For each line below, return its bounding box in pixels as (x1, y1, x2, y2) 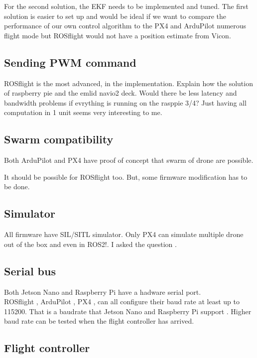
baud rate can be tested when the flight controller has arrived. (4, 316, 194, 326)
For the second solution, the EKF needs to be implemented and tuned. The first (4, 1, 249, 11)
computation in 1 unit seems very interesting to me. (4, 107, 162, 118)
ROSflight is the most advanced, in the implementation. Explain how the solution (4, 78, 253, 88)
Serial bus (4, 263, 56, 278)
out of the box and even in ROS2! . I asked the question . (4, 239, 177, 249)
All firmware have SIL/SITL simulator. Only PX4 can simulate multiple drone (4, 229, 244, 239)
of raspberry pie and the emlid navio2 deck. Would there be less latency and (4, 88, 237, 98)
